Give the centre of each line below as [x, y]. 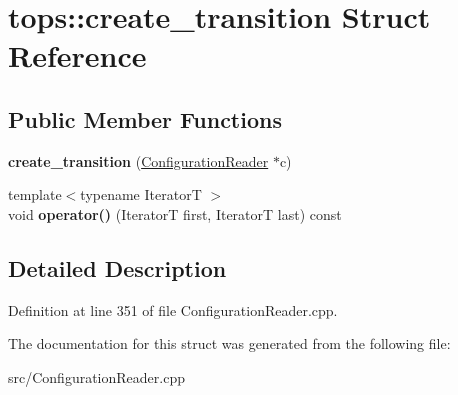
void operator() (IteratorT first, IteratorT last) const [175, 213]
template [35, 194]
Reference [77, 55]
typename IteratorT [141, 194]
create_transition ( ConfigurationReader [138, 160]
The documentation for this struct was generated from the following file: [229, 343]
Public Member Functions [145, 118]
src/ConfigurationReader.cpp [96, 376]
